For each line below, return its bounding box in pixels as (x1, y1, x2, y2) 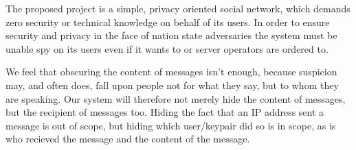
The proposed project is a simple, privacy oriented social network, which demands (5, 1, 351, 15)
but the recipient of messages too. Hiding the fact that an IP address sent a (5, 105, 324, 119)
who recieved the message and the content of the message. (5, 132, 250, 146)
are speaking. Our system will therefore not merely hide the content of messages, (5, 91, 346, 105)
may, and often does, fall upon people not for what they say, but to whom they (5, 77, 339, 92)
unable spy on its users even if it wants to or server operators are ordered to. (5, 41, 329, 55)
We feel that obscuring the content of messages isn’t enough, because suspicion (5, 64, 337, 79)
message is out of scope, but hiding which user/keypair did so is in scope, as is (5, 118, 336, 132)
